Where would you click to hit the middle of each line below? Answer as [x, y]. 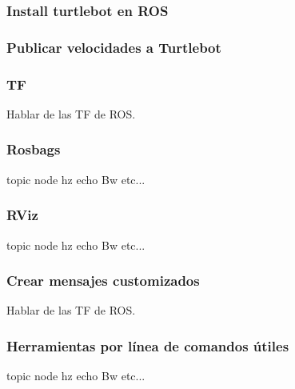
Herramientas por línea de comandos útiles [148, 345]
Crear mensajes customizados [103, 281]
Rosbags [34, 149]
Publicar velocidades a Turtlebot [114, 47]
